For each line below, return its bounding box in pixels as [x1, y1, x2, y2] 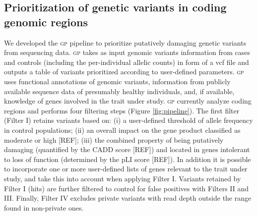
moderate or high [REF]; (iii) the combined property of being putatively [4, 134, 224, 145]
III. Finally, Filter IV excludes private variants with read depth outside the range [4, 193, 252, 203]
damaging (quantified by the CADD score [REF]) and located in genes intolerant [4, 144, 250, 155]
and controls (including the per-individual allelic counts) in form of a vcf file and [4, 56, 249, 67]
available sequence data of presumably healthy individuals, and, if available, [4, 86, 235, 96]
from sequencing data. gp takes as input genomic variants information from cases [4, 47, 250, 57]
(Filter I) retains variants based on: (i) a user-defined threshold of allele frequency [4, 115, 253, 125]
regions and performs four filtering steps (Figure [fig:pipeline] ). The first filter [4, 105, 240, 115]
